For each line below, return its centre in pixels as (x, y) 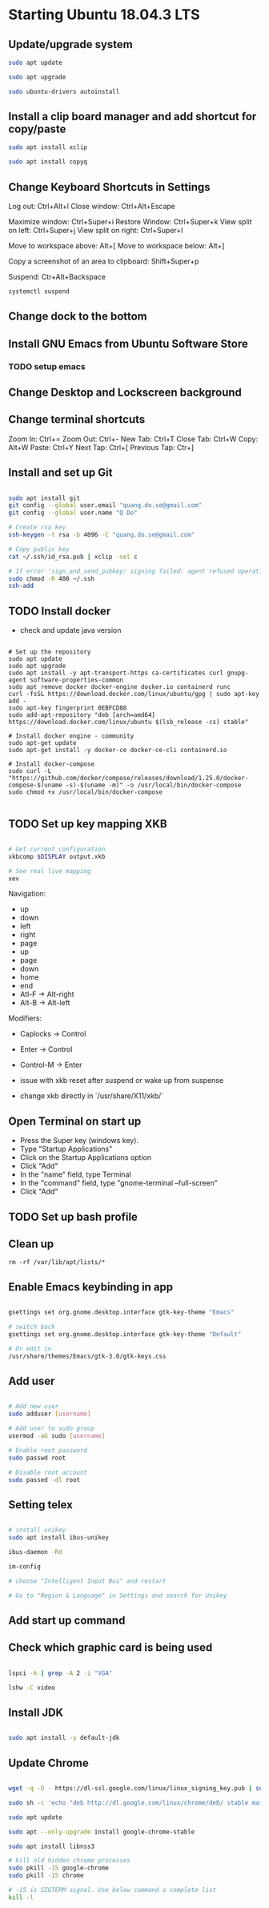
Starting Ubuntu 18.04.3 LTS (104, 15)
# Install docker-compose (51, 764)
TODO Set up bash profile (73, 1216)
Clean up (31, 1244)
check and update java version (70, 630)
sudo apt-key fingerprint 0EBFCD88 (68, 708)
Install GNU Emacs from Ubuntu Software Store (128, 343)
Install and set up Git (60, 473)
